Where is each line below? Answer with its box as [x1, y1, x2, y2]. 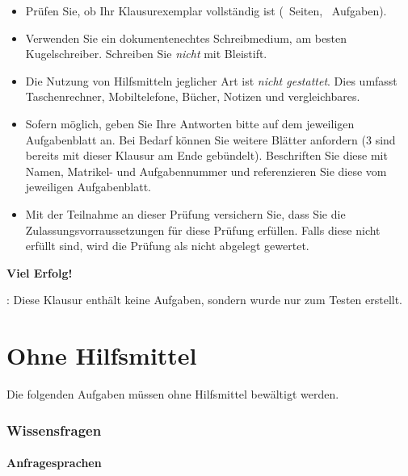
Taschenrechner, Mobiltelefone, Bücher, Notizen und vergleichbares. [25, 88, 360, 105]
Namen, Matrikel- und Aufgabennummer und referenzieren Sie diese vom [25, 162, 387, 179]
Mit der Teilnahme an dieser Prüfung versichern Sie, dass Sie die [25, 205, 346, 222]
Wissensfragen [6, 420, 102, 440]
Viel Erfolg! [6, 264, 73, 281]
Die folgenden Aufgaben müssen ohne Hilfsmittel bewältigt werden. [6, 386, 339, 403]
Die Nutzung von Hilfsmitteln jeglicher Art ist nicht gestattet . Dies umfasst [25, 72, 397, 89]
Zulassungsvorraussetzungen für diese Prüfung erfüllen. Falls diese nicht [25, 221, 381, 238]
